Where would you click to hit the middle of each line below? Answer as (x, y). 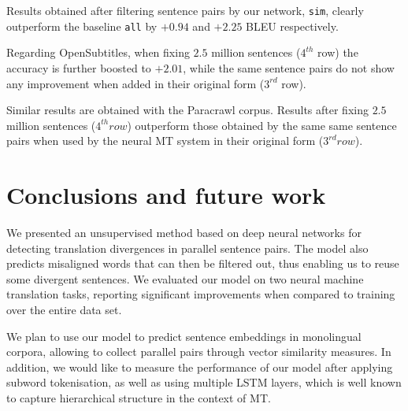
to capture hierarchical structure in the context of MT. (139, 397)
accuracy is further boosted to (79, 67)
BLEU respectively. (292, 26)
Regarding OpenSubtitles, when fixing (98, 52)
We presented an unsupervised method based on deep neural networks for (184, 232)
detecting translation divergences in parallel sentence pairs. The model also (187, 248)
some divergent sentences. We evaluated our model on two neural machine (185, 278)
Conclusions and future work (166, 195)
